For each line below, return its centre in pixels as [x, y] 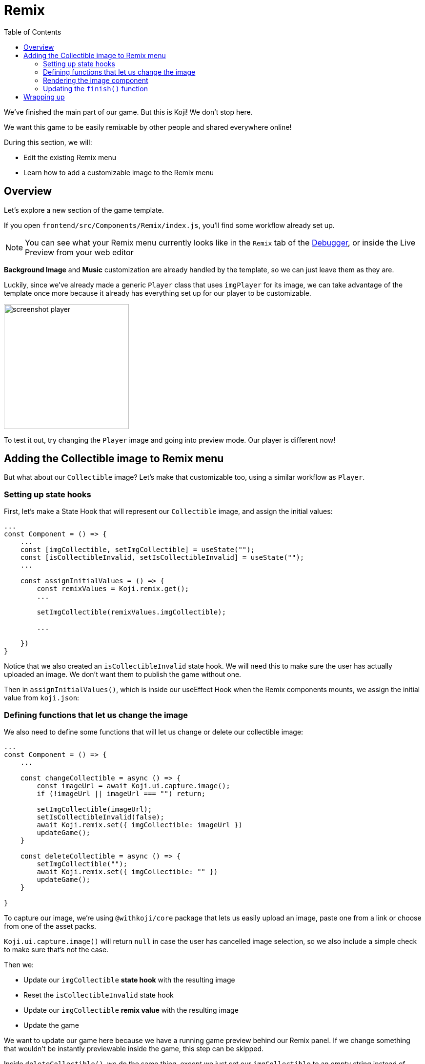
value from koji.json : [42, 698]
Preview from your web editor [79, 252]
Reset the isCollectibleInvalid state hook [99, 995]
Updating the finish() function [95, 88]
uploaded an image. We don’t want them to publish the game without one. [123, 675]
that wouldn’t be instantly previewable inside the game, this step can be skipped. [134, 1048]
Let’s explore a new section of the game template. [84, 210]
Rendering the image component [96, 80]
